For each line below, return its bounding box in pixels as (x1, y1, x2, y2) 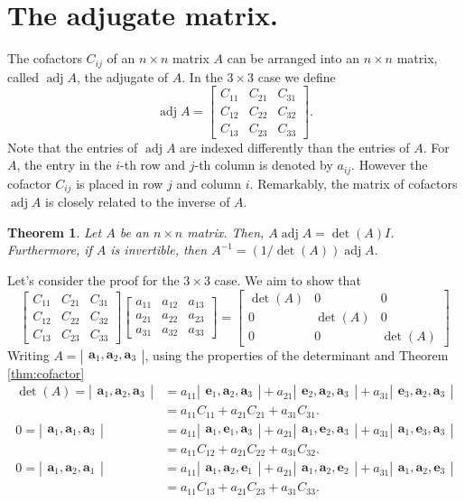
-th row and (120, 155, 186, 174)
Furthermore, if (7, 240, 92, 259)
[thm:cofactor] (7, 363, 85, 382)
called (7, 67, 39, 86)
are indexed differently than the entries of (180, 137, 410, 156)
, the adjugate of (77, 67, 169, 86)
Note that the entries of (7, 137, 138, 156)
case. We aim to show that (214, 270, 361, 289)
